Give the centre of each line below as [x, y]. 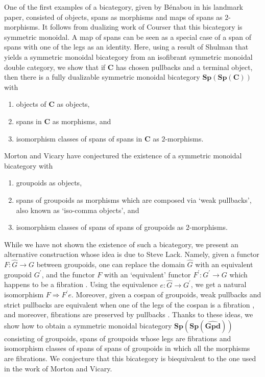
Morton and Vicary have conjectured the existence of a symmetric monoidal [123, 156]
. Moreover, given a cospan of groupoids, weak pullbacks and [166, 294]
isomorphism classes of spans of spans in [79, 138]
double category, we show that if [55, 67]
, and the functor [68, 274]
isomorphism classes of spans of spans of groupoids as [100, 227]
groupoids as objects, [49, 183]
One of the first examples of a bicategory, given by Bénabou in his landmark [124, 7]
